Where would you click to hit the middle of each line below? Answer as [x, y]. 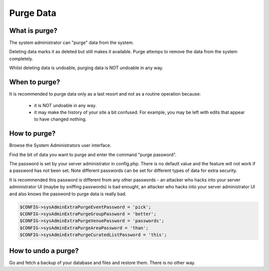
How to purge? [32, 134]
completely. [21, 59]
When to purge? [35, 82]
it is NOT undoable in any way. [65, 105]
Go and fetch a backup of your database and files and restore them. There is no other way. [102, 263]
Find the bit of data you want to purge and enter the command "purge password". [93, 154]
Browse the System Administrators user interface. [60, 145]
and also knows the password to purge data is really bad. [68, 194]
